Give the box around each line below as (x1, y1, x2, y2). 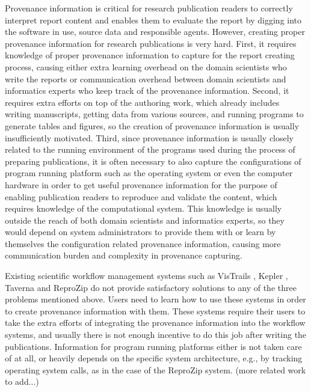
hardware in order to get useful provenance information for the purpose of (5, 178, 277, 191)
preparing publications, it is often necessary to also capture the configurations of (5, 155, 301, 167)
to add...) (5, 375, 39, 388)
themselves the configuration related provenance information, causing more (5, 237, 281, 250)
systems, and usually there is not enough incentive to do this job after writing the (5, 328, 307, 341)
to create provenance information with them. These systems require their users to (5, 304, 306, 317)
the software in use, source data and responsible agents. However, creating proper (5, 25, 305, 38)
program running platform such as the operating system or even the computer (5, 167, 293, 179)
